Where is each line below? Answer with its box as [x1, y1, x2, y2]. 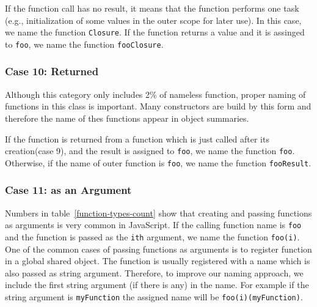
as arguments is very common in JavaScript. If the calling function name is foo [5, 218, 302, 231]
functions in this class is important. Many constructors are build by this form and [5, 100, 312, 113]
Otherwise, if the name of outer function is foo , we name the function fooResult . [5, 156, 312, 169]
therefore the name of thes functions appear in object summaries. [5, 111, 249, 124]
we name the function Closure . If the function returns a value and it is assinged [5, 26, 305, 39]
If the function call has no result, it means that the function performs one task [5, 2, 299, 14]
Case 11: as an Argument [5, 182, 132, 198]
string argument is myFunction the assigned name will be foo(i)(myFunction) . [5, 290, 303, 303]
